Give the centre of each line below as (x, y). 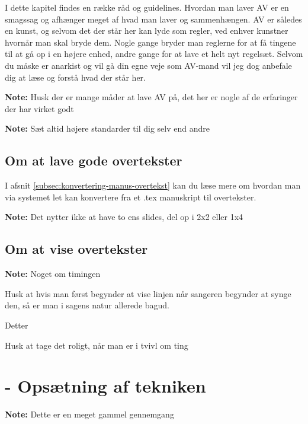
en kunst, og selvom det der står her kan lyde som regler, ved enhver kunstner (147, 31)
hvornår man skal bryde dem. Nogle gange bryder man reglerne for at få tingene (150, 42)
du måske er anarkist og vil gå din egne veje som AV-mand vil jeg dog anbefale (148, 65)
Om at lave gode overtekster (94, 160)
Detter (17, 325)
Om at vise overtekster (76, 249)
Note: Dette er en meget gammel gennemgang (89, 414)
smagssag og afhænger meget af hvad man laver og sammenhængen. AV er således (153, 19)
